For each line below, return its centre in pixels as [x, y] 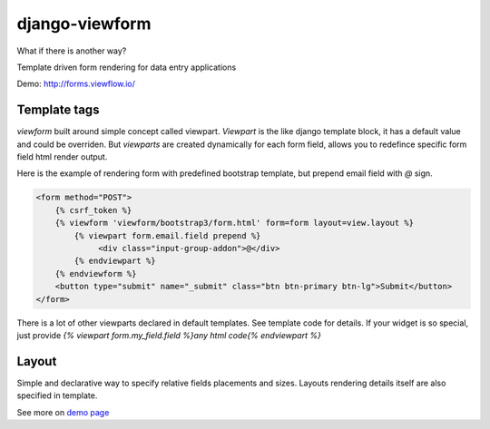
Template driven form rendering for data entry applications [127, 67]
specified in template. [57, 395]
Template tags [58, 110]
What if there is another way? [72, 51]
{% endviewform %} [96, 273]
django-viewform [84, 24]
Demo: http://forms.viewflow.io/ [76, 84]
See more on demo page [63, 412]
